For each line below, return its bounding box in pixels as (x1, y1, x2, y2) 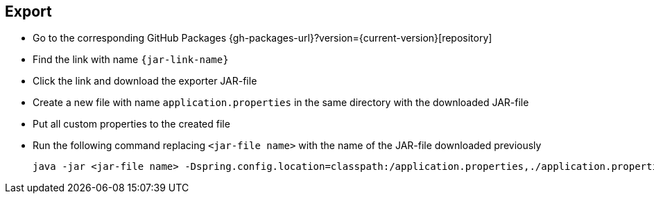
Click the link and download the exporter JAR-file (33, 75, 257, 87)
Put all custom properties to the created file (33, 118, 230, 130)
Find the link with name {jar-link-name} (33, 53, 229, 66)
